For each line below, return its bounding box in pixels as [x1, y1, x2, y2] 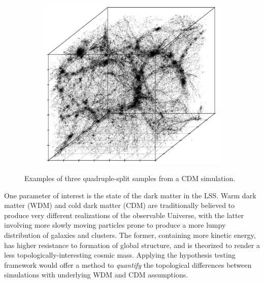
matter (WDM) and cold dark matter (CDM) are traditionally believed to [4, 200, 235, 210]
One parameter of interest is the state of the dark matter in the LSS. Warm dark [4, 190, 256, 200]
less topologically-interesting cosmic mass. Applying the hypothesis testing [4, 250, 236, 260]
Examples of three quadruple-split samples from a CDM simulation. [24, 173, 236, 183]
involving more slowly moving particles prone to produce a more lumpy [4, 220, 226, 230]
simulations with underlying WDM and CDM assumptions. [4, 269, 188, 280]
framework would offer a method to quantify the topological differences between [4, 259, 252, 270]
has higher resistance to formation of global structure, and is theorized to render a [4, 239, 260, 250]
